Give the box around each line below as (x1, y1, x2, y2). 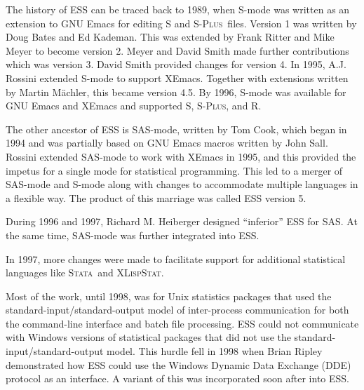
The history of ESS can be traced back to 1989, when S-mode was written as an (6, 2, 350, 16)
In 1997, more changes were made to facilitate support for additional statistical (6, 251, 346, 266)
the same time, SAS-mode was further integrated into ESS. (6, 227, 259, 242)
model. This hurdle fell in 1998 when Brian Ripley (107, 344, 323, 358)
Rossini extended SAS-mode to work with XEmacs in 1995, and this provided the (6, 149, 356, 163)
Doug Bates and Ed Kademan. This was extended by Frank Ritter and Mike (6, 29, 335, 44)
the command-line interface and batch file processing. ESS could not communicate (6, 316, 359, 330)
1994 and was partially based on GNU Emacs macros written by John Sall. (6, 135, 328, 150)
